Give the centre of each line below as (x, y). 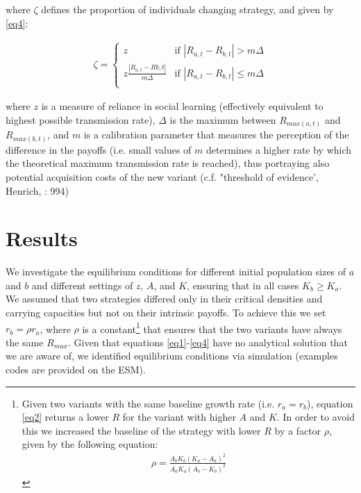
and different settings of (82, 285)
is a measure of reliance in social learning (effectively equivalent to (182, 106)
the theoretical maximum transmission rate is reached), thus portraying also (168, 163)
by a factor (298, 430)
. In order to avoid (316, 417)
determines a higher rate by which (279, 149)
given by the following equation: (90, 444)
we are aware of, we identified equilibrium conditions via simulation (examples (172, 356)
